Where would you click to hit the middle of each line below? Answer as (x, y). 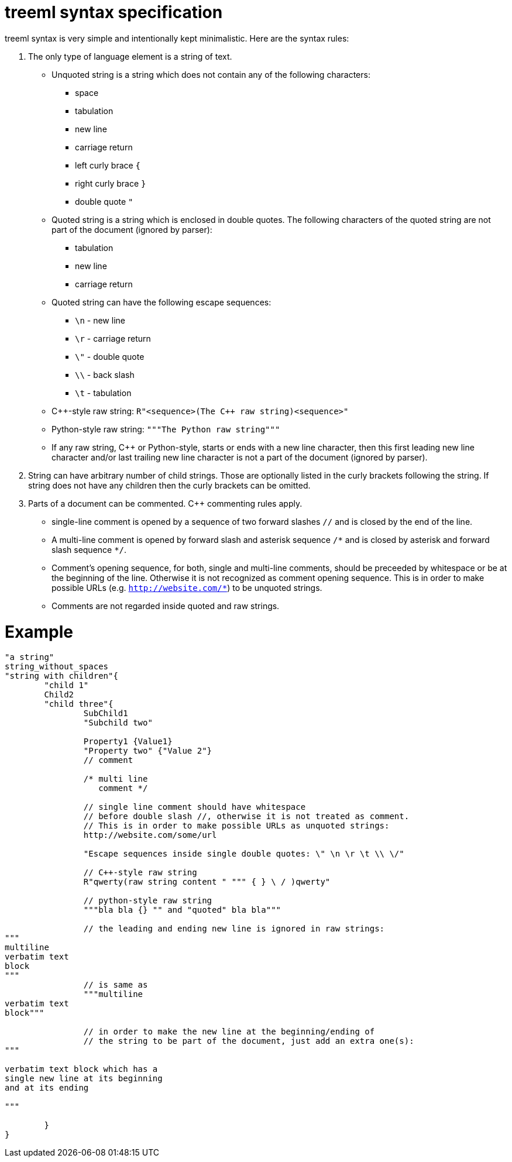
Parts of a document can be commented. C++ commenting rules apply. (165, 503)
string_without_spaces (57, 667)
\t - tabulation (103, 393)
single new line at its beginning (84, 1079)
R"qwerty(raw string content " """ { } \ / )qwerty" (207, 882)
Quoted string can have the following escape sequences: (161, 302)
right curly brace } (111, 183)
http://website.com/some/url (150, 835)
